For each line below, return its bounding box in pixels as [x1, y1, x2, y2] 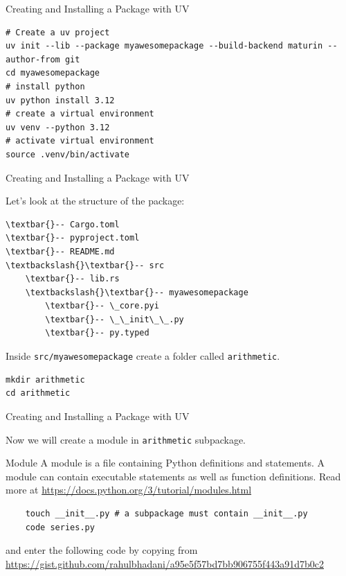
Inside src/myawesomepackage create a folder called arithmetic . [6, 349, 280, 363]
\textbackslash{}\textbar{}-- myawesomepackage [25, 287, 248, 297]
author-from [6, 54, 60, 64]
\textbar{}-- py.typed [45, 328, 149, 338]
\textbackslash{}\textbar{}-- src [6, 260, 165, 270]
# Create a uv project [6, 27, 110, 37]
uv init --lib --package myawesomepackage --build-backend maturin [6, 41, 323, 51]
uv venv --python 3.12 [6, 122, 110, 132]
